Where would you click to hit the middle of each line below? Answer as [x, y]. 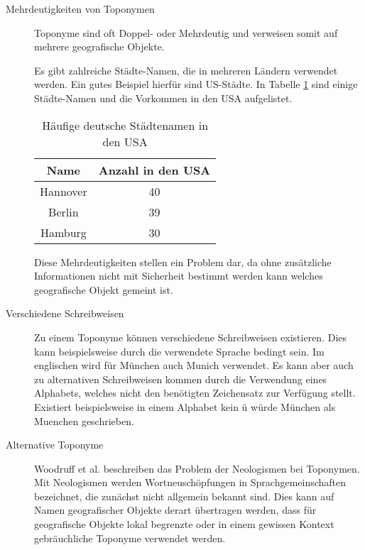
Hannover [64, 191]
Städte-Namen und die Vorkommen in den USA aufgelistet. [163, 98]
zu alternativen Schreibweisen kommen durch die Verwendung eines [181, 379]
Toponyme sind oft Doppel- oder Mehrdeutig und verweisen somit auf [186, 32]
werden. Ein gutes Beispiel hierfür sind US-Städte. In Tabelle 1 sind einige [196, 84]
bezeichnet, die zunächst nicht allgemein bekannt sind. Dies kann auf [184, 496]
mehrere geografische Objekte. [99, 46]
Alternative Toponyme [55, 445]
